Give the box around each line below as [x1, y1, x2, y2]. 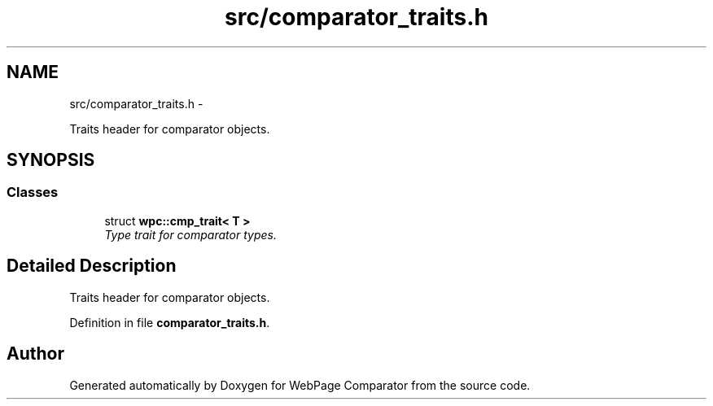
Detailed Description [7, 255, 177, 277]
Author [7, 343, 64, 365]
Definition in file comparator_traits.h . [69, 315, 270, 330]
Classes [7, 184, 59, 201]
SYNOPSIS [7, 150, 95, 171]
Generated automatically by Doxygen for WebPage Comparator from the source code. [69, 378, 531, 392]
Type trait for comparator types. [104, 227, 277, 242]
